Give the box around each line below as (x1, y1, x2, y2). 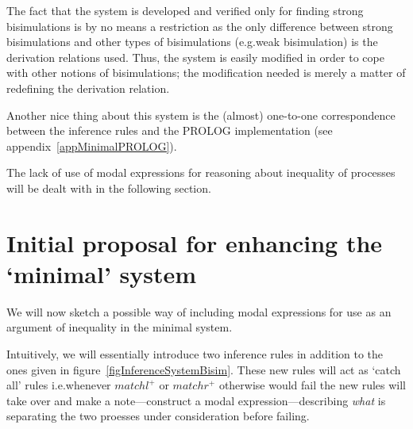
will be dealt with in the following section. (6, 179, 211, 196)
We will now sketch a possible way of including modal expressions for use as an (6, 303, 392, 320)
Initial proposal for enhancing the (6, 226, 383, 259)
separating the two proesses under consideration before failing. (6, 408, 310, 424)
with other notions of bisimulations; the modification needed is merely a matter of (6, 64, 406, 81)
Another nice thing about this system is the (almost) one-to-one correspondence (6, 106, 396, 123)
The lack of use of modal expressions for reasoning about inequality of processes (6, 164, 396, 181)
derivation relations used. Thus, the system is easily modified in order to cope (6, 48, 384, 65)
